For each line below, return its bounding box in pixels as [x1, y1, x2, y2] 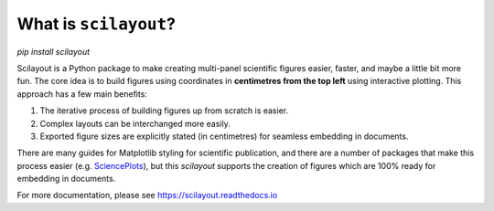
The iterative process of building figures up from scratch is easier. [39, 105, 288, 116]
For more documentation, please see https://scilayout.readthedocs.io [16, 190, 278, 201]
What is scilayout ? [16, 14, 176, 34]
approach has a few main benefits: [16, 88, 148, 100]
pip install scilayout [16, 46, 91, 57]
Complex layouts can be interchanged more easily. [39, 118, 231, 129]
